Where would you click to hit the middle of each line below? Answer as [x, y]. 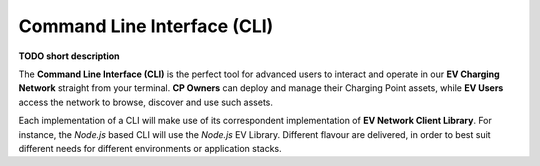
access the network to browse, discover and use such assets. [146, 102]
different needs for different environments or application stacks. [150, 148]
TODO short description [69, 56]
